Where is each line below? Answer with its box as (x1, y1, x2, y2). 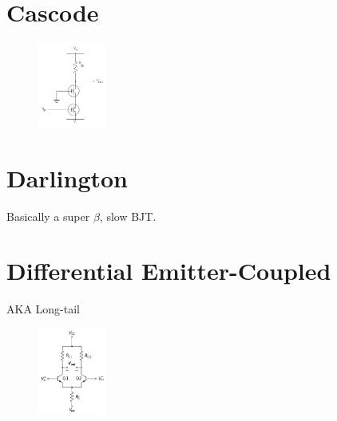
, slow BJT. (99, 207, 157, 224)
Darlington (6, 161, 128, 194)
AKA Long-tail (6, 301, 80, 317)
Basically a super (6, 207, 90, 224)
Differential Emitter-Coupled (6, 254, 331, 287)
